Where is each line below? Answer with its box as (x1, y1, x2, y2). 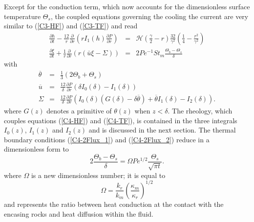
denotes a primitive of (46, 106, 112, 116)
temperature (4, 11, 41, 21)
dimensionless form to (4, 144, 69, 154)
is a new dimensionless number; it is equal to (31, 170, 166, 180)
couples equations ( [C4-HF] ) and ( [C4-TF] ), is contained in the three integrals (4, 115, 237, 125)
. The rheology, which (168, 106, 233, 116)
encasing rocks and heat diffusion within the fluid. (4, 208, 153, 219)
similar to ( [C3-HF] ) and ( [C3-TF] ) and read (4, 21, 138, 31)
